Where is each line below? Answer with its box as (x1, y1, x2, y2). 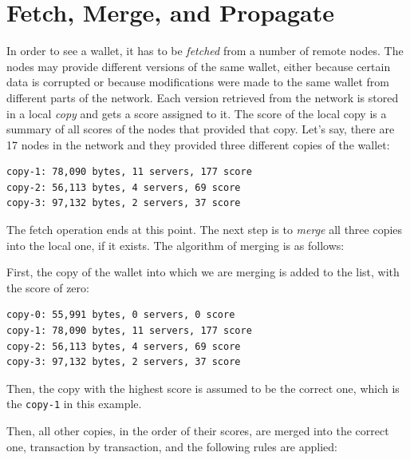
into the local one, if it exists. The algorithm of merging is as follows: (6, 236, 345, 253)
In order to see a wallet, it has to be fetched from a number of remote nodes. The (6, 42, 404, 59)
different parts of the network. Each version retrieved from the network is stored (6, 89, 399, 105)
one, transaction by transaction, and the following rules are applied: (6, 438, 337, 454)
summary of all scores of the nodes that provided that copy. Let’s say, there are (6, 121, 395, 137)
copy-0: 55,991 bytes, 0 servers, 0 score (6, 309, 235, 321)
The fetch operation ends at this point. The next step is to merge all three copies (6, 221, 403, 238)
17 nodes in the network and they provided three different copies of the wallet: (6, 136, 390, 153)
